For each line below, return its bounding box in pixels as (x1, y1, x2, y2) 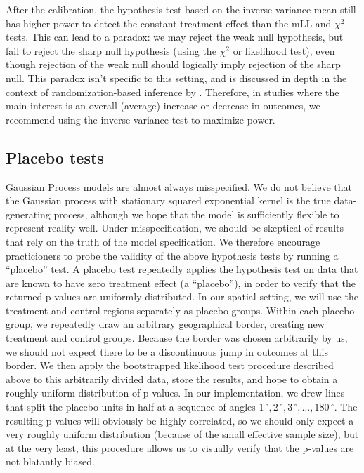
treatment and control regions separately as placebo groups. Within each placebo (6, 302, 355, 317)
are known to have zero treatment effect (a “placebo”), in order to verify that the (6, 275, 356, 290)
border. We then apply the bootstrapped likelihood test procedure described (6, 358, 334, 373)
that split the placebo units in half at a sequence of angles (6, 399, 256, 414)
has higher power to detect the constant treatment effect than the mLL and (6, 15, 332, 30)
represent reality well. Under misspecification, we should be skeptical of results (6, 220, 344, 235)
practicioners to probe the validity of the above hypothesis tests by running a (6, 248, 339, 262)
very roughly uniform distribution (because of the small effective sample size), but (6, 427, 359, 441)
